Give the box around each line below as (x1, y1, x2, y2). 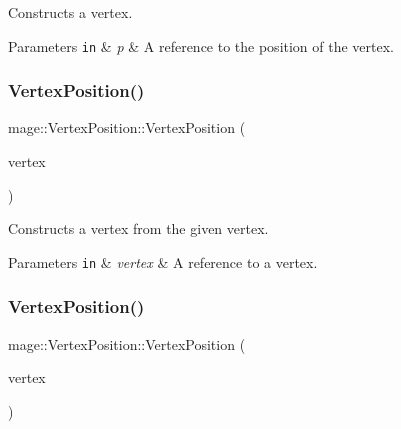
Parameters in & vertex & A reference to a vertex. (8, 251, 318, 272)
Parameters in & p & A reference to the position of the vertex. (8, 35, 395, 56)
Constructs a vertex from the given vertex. (8, 218, 269, 239)
